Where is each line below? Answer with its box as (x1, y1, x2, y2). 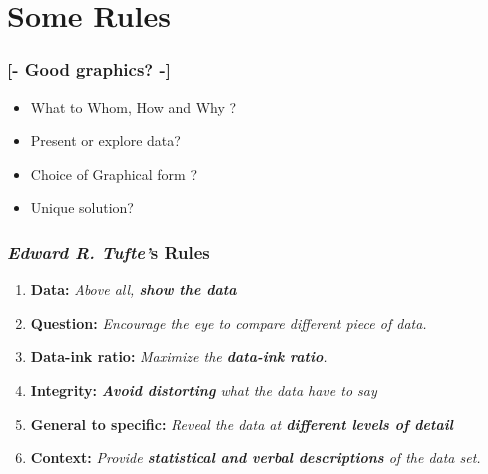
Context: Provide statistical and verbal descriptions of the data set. (30, 447, 481, 468)
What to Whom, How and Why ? (30, 96, 237, 117)
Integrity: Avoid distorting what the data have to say (30, 379, 377, 400)
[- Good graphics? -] (7, 57, 171, 82)
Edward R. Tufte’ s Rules (7, 239, 210, 264)
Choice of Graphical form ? (30, 163, 198, 184)
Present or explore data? (30, 130, 181, 151)
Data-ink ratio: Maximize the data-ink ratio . (30, 346, 328, 367)
